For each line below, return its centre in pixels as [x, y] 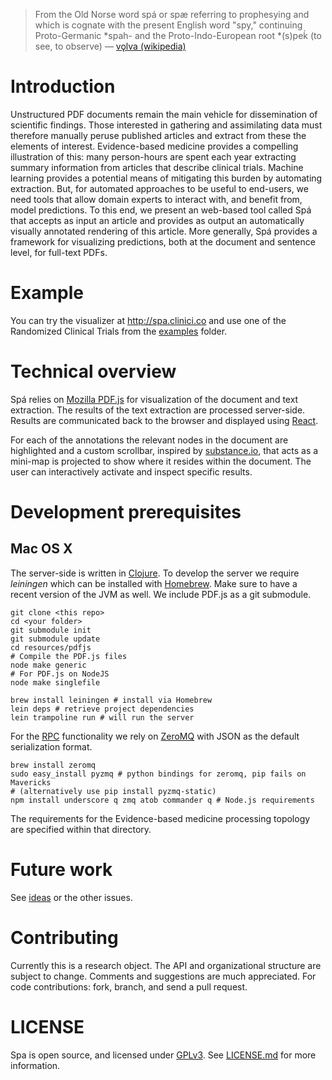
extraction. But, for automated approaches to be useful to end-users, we [159, 188]
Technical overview [93, 371]
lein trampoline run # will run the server [102, 717]
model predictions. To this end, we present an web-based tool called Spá [161, 210]
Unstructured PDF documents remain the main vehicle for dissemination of [164, 114]
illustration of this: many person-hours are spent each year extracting [153, 156]
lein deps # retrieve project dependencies [102, 709]
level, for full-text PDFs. [59, 252]
